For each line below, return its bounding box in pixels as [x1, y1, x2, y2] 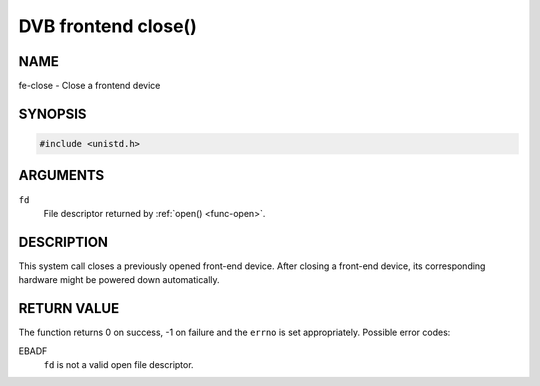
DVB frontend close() [18, 15, 197, 37]
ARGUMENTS [18, 167, 105, 184]
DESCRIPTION [18, 233, 109, 250]
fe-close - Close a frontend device [18, 80, 161, 92]
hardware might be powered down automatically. [18, 274, 220, 286]
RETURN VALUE [18, 300, 120, 317]
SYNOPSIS [18, 105, 87, 122]
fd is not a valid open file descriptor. [43, 358, 194, 370]
